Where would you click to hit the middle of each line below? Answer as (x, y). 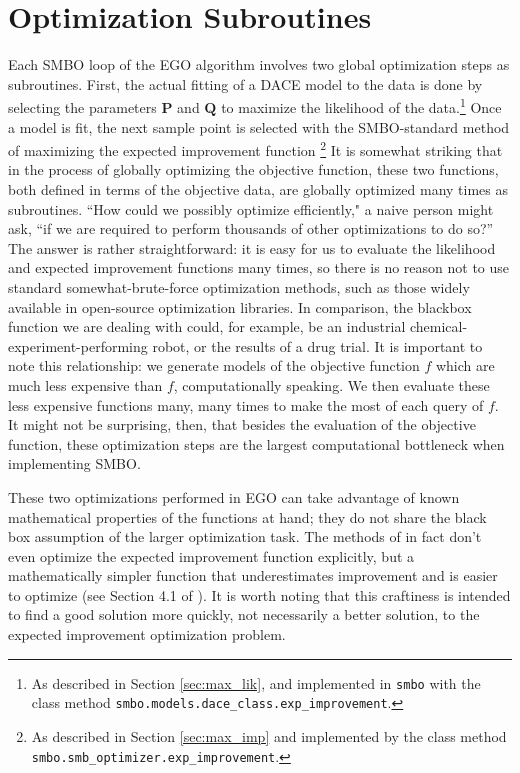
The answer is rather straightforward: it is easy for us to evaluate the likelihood (252, 247)
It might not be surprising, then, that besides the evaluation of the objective (242, 424)
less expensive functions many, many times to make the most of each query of (246, 404)
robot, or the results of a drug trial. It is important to (317, 345)
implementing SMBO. (74, 463)
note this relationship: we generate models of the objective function (214, 365)
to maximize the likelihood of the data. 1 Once (361, 105)
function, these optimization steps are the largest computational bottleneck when (256, 443)
